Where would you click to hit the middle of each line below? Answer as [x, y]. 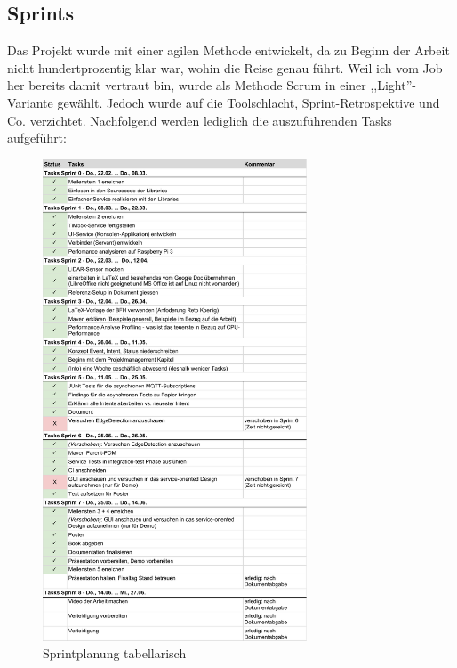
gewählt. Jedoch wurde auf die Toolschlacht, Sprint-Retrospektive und [249, 102]
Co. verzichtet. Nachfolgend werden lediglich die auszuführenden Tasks [200, 120]
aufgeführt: [37, 138]
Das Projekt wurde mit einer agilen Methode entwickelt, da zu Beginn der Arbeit [228, 50]
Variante [30, 102]
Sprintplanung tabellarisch [115, 653]
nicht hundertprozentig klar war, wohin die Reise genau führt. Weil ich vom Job [225, 67]
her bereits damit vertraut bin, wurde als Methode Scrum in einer [187, 85]
